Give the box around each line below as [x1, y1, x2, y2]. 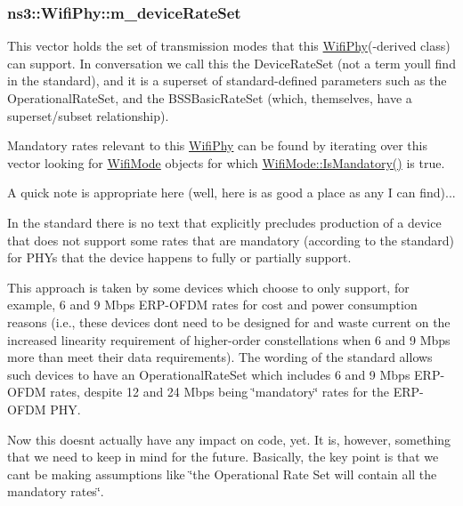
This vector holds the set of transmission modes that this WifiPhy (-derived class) [7, 36, 451, 55]
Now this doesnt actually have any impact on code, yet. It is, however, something [7, 430, 451, 448]
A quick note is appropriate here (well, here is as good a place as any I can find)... [7, 183, 456, 202]
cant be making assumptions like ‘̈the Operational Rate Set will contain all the [7, 464, 437, 483]
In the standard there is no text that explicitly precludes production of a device [7, 213, 442, 231]
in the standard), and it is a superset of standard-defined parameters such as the [7, 71, 447, 90]
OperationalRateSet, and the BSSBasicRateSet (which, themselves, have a [7, 89, 412, 107]
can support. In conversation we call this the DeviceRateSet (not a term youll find [7, 53, 456, 72]
